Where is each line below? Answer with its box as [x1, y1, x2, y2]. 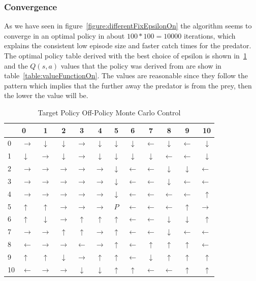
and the [4, 60, 28, 71]
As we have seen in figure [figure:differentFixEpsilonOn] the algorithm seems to [4, 20, 252, 31]
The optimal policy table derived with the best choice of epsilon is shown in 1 [4, 50, 247, 60]
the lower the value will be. [4, 90, 88, 101]
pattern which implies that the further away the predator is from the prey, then [4, 80, 252, 90]
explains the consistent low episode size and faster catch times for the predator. [4, 40, 251, 51]
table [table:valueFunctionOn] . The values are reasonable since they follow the [4, 70, 248, 81]
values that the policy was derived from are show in [60, 60, 221, 71]
